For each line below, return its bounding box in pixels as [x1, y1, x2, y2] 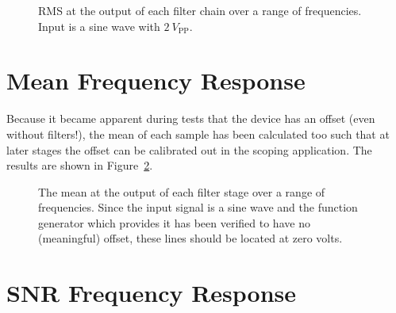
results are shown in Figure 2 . [6, 157, 153, 174]
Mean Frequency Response [6, 64, 306, 97]
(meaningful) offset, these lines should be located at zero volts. [38, 230, 343, 246]
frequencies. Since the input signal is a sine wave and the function [38, 199, 358, 216]
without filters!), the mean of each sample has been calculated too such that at [6, 125, 390, 142]
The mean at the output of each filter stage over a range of [38, 183, 325, 200]
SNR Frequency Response [6, 277, 297, 309]
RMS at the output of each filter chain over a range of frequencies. [38, 2, 362, 18]
